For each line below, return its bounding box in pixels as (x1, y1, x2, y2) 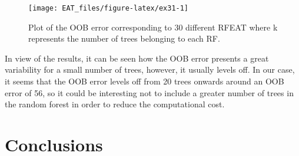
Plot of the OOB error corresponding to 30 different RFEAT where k (28, 21, 278, 33)
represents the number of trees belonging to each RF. (28, 32, 220, 45)
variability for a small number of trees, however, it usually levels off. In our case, (5, 63, 295, 76)
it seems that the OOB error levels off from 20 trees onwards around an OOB (5, 75, 284, 87)
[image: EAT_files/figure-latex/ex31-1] (28, 4, 189, 12)
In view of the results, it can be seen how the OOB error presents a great (5, 52, 269, 64)
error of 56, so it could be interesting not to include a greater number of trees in (5, 86, 294, 99)
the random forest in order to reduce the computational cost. (5, 98, 225, 110)
